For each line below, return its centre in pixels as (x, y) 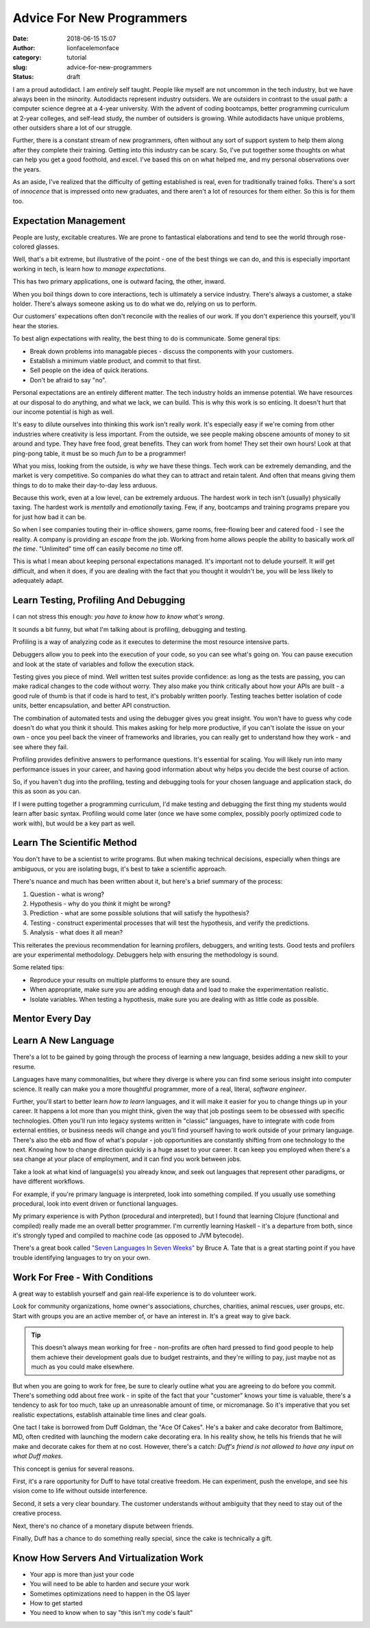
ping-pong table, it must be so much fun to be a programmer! (99, 453)
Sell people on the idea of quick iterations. (89, 370)
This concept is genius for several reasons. (74, 1469)
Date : (21, 38)
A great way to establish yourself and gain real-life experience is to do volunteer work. (135, 1294)
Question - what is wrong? (67, 894)
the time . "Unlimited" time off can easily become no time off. (98, 549)
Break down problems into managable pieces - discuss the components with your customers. (162, 351)
